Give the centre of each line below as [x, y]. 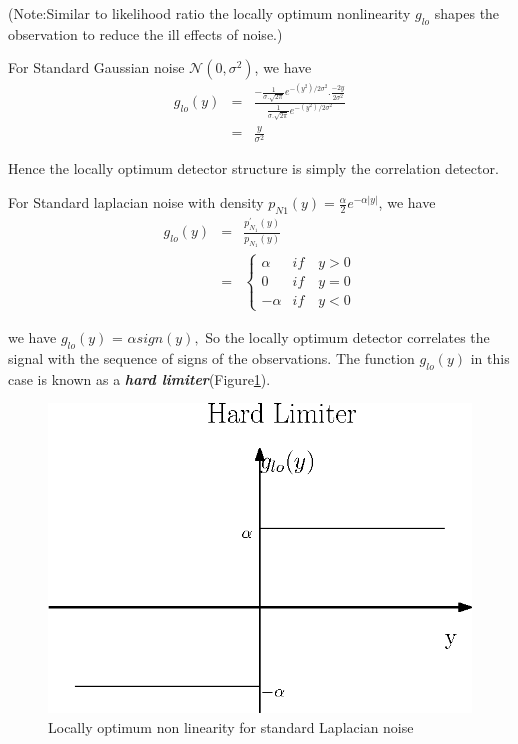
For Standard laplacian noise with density [136, 202]
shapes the [467, 13]
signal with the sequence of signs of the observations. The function [211, 357]
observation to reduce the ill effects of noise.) [145, 33]
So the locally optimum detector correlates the [347, 336]
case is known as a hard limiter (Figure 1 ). [139, 378]
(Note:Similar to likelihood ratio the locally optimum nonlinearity [209, 13]
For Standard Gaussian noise [96, 67]
